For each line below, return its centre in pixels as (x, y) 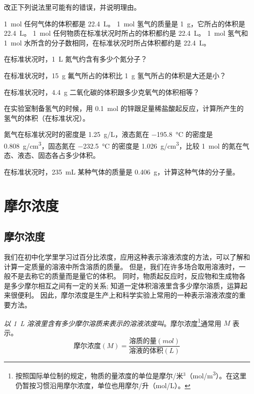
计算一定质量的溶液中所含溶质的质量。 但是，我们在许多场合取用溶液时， (121, 266)
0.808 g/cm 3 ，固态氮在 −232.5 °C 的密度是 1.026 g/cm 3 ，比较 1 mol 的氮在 (123, 145)
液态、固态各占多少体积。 (58, 155)
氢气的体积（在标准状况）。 (47, 118)
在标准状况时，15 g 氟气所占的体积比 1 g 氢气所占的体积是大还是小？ (115, 75)
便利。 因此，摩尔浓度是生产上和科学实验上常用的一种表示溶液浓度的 (128, 295)
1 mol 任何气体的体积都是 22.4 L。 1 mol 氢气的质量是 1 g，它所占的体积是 (125, 23)
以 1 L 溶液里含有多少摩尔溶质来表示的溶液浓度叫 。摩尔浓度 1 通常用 (113, 322)
